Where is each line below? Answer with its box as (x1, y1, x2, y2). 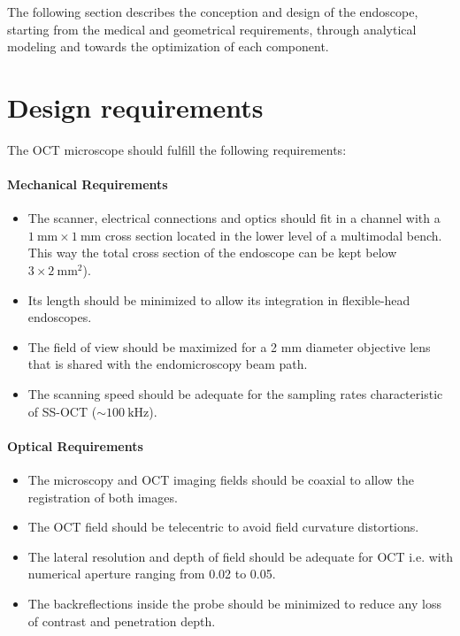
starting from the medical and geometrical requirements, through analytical (7, 19, 417, 38)
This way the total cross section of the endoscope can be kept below (27, 243, 397, 262)
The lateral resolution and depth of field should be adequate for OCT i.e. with (27, 547, 453, 565)
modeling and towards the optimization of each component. (7, 37, 329, 56)
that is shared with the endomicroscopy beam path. (27, 355, 308, 373)
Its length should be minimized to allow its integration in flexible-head (27, 290, 410, 309)
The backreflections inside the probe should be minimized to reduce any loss (27, 594, 441, 612)
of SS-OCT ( (27, 402, 97, 420)
